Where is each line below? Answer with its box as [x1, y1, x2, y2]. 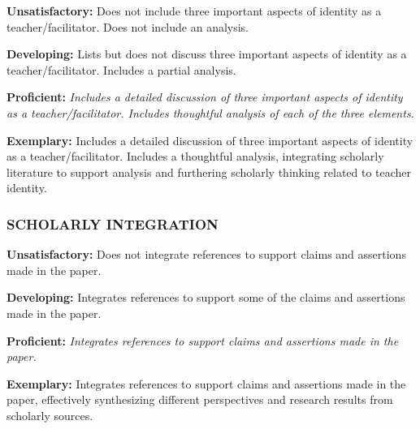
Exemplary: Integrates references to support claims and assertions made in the [6, 375, 406, 392]
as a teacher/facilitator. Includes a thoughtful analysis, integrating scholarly [6, 148, 384, 165]
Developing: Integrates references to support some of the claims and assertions [6, 289, 405, 306]
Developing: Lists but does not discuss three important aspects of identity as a [6, 45, 407, 62]
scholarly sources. [6, 406, 93, 423]
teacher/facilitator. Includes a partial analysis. [6, 61, 236, 78]
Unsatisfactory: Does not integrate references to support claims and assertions [6, 246, 406, 263]
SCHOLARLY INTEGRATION [6, 213, 219, 234]
